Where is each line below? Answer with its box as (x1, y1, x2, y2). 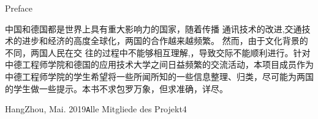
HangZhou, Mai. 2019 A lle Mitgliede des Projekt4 (5, 103, 187, 115)
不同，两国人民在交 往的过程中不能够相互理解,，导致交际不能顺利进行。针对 (5, 46, 311, 59)
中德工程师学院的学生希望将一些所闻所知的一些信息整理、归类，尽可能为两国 (5, 70, 314, 82)
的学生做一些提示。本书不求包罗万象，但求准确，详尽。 (5, 82, 228, 95)
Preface (5, 2, 32, 14)
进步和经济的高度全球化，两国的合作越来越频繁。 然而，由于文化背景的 (21, 34, 308, 47)
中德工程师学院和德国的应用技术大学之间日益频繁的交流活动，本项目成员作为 (5, 58, 314, 71)
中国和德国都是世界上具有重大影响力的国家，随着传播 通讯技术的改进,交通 (5, 22, 302, 35)
